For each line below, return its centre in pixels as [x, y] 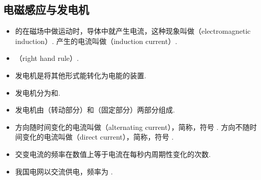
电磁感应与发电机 [46, 9]
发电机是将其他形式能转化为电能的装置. [81, 75]
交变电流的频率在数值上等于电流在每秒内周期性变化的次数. [113, 154]
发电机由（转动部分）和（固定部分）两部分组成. [95, 110]
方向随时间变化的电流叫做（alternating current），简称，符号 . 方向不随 [132, 127]
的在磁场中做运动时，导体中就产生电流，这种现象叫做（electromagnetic [133, 31]
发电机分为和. [38, 92]
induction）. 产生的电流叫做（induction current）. [96, 41]
